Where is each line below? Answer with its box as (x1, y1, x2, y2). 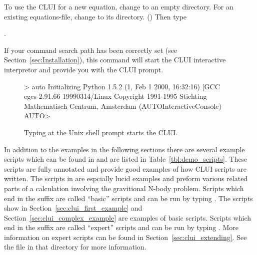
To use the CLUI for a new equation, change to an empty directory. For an (4, 1, 233, 11)
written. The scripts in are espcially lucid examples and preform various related (4, 173, 248, 184)
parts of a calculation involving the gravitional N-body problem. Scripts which (4, 183, 244, 193)
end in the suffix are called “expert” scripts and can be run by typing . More (4, 222, 239, 233)
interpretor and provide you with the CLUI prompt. (4, 64, 163, 74)
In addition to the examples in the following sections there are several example (4, 144, 245, 154)
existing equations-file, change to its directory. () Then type (4, 11, 187, 21)
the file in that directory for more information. (4, 242, 146, 252)
